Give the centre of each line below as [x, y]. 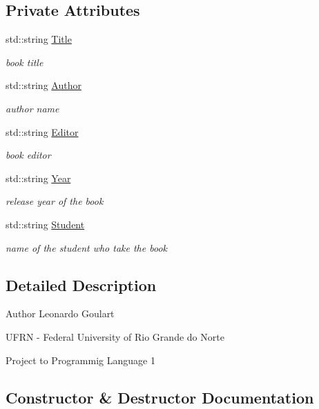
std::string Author [43, 85]
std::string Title [39, 39]
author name [32, 108]
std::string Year [38, 178]
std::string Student [45, 224]
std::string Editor [42, 131]
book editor [28, 155]
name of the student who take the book [86, 247]
